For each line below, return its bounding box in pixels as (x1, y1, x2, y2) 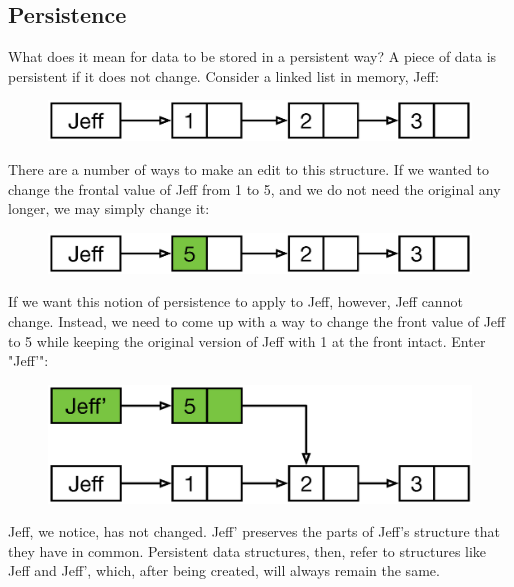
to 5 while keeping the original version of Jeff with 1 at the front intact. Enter (8, 330, 486, 351)
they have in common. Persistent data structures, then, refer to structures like (8, 540, 487, 561)
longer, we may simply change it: (8, 198, 210, 219)
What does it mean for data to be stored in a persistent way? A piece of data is (8, 46, 497, 67)
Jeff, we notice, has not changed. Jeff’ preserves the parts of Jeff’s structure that (8, 521, 500, 542)
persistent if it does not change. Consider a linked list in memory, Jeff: (8, 65, 439, 86)
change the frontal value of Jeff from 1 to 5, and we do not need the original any (8, 178, 501, 199)
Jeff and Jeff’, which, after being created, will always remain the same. (8, 560, 440, 581)
